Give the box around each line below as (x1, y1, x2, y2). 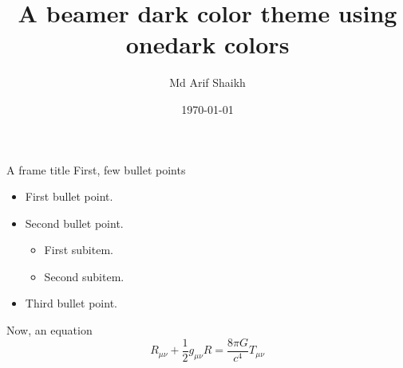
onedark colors (125, 28, 290, 61)
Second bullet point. (25, 214, 124, 231)
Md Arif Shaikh (169, 74, 246, 91)
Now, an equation (6, 322, 93, 339)
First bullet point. (25, 188, 113, 205)
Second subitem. (44, 268, 124, 284)
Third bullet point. (25, 295, 117, 311)
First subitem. (44, 241, 113, 258)
